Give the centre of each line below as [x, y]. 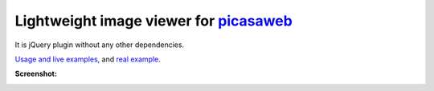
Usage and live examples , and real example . [88, 59]
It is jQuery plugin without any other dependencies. [100, 45]
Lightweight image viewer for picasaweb [154, 21]
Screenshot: [36, 74]
